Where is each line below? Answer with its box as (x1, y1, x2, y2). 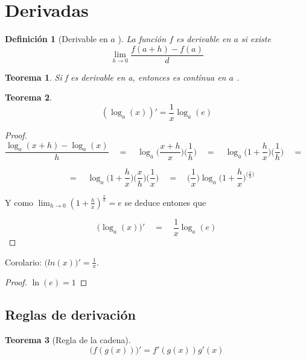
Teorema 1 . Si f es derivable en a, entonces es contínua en (5, 70, 226, 83)
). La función (118, 33, 167, 45)
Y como (5, 196, 34, 208)
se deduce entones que (124, 196, 206, 208)
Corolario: (5, 255, 42, 268)
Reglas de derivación (5, 305, 136, 324)
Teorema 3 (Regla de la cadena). (5, 334, 131, 346)
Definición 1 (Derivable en (5, 33, 108, 45)
